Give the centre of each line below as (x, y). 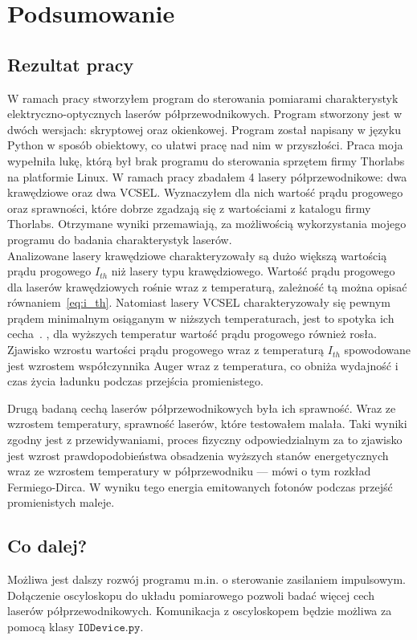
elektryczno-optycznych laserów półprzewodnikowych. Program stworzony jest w (205, 114)
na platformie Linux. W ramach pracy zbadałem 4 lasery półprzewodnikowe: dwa (207, 176)
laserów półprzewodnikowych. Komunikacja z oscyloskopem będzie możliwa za (200, 611)
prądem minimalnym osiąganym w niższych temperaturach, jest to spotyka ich (201, 318)
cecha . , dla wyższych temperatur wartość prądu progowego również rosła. (192, 334)
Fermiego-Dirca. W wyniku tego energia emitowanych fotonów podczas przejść (200, 486)
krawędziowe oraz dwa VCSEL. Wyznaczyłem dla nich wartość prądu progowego (205, 192)
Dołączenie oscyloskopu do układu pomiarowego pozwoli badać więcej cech (191, 595)
